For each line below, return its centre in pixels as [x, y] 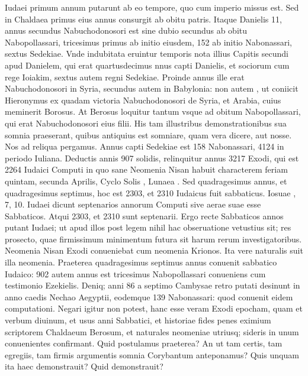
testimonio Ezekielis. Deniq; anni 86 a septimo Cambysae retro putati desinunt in [153, 285]
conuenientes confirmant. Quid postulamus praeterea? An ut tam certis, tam [144, 343]
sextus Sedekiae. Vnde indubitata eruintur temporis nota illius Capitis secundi [147, 54]
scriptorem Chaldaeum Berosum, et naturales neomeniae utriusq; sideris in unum [152, 331]
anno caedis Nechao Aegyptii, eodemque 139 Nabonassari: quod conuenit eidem [149, 296]
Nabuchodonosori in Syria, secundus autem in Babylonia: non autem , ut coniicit [152, 88]
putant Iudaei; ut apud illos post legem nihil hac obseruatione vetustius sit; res [148, 227]
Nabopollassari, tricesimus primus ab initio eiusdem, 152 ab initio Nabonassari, [148, 42]
